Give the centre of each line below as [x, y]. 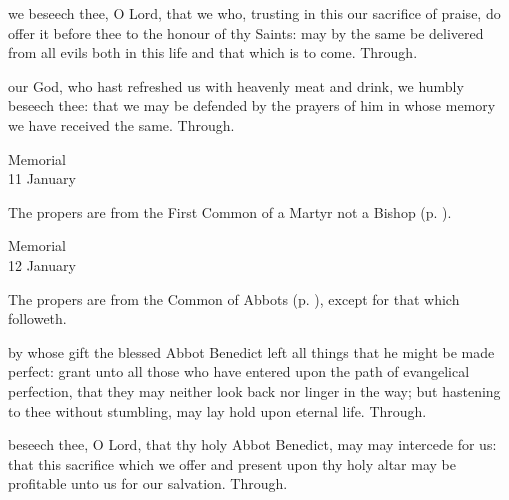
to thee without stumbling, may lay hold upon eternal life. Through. [217, 410]
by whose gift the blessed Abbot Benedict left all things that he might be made [251, 351]
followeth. [37, 318]
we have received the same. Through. [121, 124]
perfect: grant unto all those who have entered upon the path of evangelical [239, 371]
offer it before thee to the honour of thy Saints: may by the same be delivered [246, 32]
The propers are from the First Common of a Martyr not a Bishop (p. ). [230, 211]
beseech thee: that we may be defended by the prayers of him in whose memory [252, 105]
